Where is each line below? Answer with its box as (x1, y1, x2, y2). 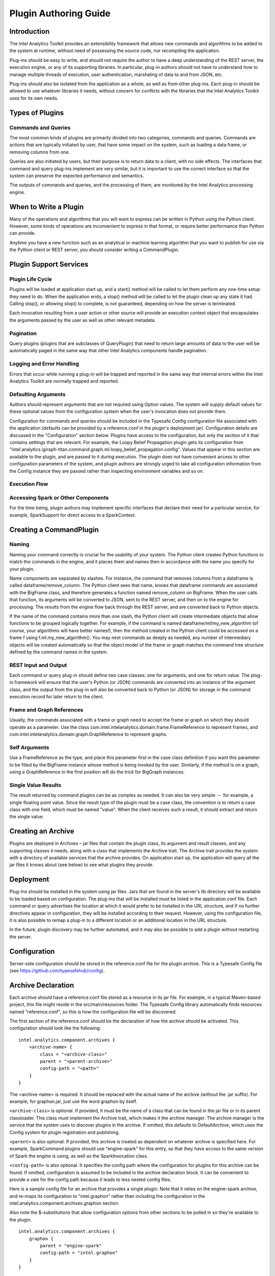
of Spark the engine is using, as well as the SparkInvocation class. (9, 1152, 149, 1159)
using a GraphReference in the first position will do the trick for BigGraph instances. (9, 769, 185, 775)
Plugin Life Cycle (9, 276, 52, 283)
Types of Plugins (9, 108, 64, 117)
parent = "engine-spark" (40, 1243, 102, 1249)
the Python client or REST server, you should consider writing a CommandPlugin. (9, 247, 179, 253)
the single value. (9, 814, 44, 820)
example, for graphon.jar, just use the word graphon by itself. (9, 1098, 137, 1105)
